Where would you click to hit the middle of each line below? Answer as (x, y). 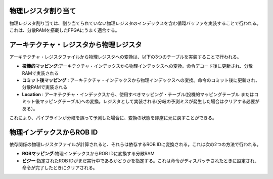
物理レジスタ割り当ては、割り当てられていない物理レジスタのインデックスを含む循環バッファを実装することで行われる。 (135, 23)
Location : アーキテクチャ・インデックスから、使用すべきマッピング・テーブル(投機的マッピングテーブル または (138, 94)
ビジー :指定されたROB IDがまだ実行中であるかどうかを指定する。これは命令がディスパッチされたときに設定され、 (141, 161)
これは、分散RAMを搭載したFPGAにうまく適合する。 (64, 30)
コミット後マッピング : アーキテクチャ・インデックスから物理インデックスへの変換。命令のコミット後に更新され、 (141, 80)
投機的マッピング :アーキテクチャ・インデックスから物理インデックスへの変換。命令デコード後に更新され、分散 (138, 66)
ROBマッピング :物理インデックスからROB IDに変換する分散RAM (88, 154)
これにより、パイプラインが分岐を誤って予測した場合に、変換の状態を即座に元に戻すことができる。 (113, 118)
